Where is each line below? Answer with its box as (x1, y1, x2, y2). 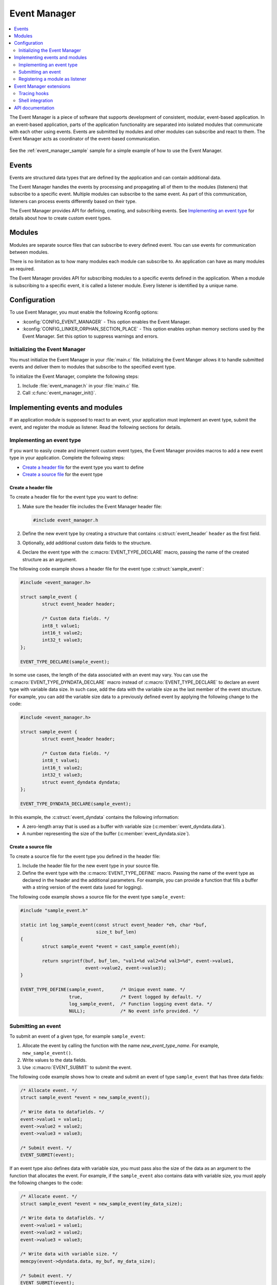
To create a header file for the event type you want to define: (9, 494, 138, 500)
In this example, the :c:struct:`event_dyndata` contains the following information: (9, 814, 179, 820)
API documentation (14, 104, 55, 111)
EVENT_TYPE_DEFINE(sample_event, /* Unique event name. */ (20, 987, 186, 993)
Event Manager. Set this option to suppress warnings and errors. (22, 333, 159, 339)
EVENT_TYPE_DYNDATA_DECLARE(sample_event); (20, 801, 132, 806)
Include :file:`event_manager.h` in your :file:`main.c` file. (22, 382, 140, 389)
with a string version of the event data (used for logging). (22, 884, 143, 890)
